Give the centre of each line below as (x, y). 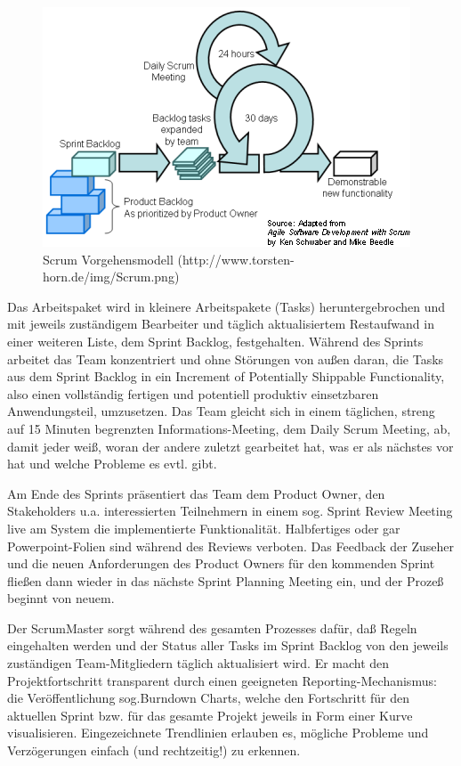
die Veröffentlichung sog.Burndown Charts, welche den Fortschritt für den (208, 698)
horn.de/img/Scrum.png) (111, 277)
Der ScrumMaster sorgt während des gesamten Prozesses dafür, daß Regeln (212, 627)
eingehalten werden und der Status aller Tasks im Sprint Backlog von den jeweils (228, 645)
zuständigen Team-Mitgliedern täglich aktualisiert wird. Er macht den (198, 663)
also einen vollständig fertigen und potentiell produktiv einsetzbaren (193, 393)
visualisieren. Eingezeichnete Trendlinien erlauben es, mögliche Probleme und (218, 733)
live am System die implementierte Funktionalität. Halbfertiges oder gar (204, 528)
